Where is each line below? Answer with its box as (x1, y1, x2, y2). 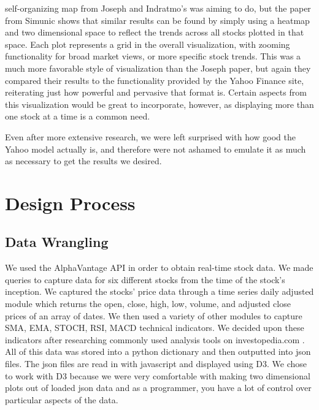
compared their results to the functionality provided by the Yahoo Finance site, (5, 74, 304, 86)
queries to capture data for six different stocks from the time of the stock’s (5, 273, 285, 286)
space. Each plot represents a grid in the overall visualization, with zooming (5, 37, 290, 50)
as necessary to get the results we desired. (5, 154, 162, 167)
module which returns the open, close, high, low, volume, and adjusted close (5, 297, 291, 310)
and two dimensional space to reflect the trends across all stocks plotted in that (5, 26, 304, 39)
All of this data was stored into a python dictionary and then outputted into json (5, 345, 311, 358)
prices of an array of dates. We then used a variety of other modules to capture (5, 309, 302, 322)
